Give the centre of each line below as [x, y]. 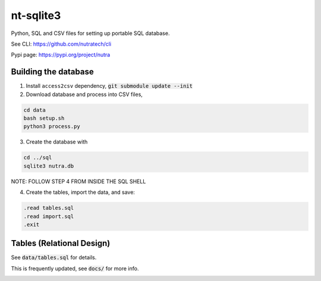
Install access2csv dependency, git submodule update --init [109, 86]
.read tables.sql [49, 208]
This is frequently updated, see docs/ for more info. [75, 268]
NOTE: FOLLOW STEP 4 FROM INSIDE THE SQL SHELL [78, 181]
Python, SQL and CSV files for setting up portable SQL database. [90, 33]
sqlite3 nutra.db [49, 166]
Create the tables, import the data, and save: [80, 192]
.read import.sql [49, 216]
